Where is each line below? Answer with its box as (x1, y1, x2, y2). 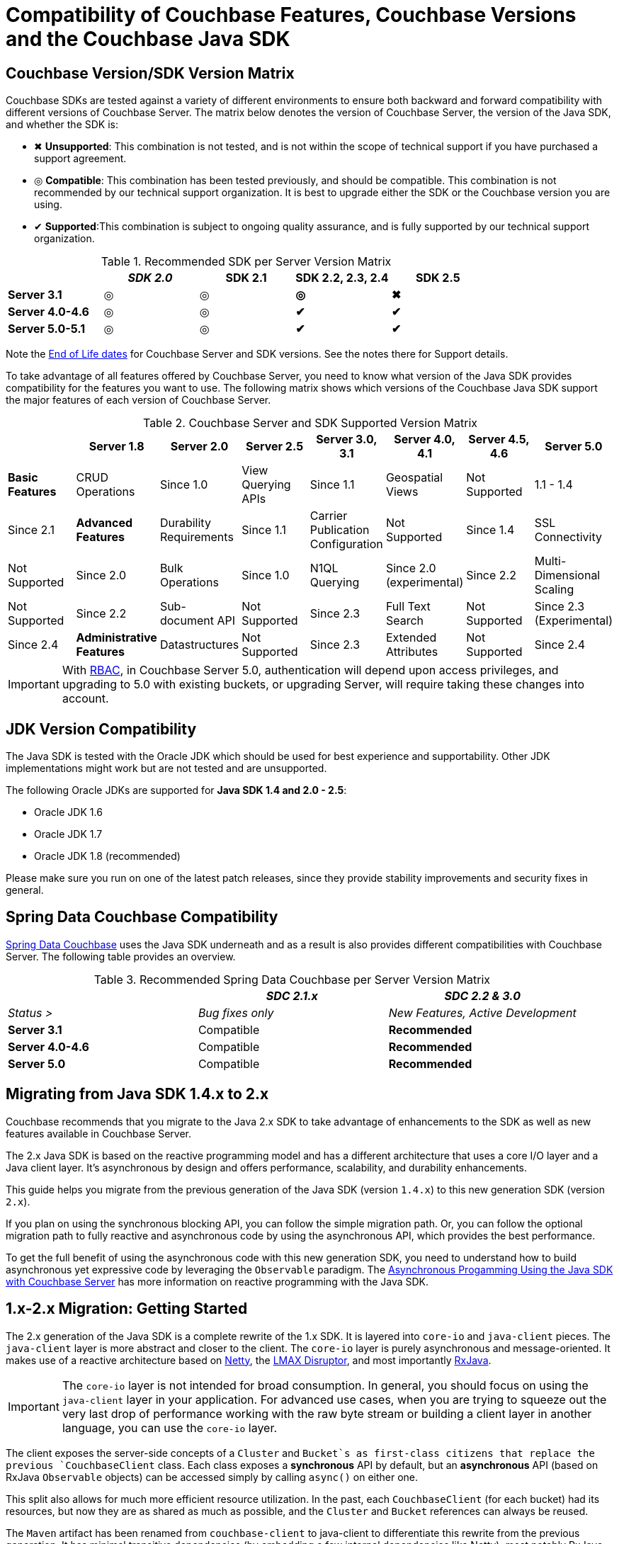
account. (62, 691, 109, 706)
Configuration (309, 537, 383, 552)
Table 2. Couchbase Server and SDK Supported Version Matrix (142, 416, 478, 431)
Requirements (159, 530, 234, 545)
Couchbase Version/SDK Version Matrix (6, 64, 295, 82)
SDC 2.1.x (266, 988, 318, 1003)
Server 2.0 (170, 439, 229, 454)
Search (385, 613, 424, 628)
